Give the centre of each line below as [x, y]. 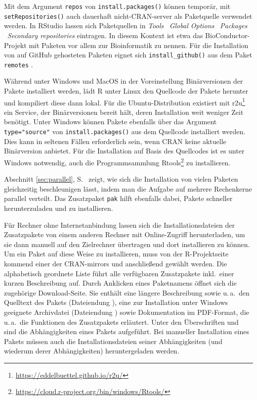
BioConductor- [228, 35]
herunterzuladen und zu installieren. [59, 208]
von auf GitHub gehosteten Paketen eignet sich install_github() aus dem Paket [128, 55]
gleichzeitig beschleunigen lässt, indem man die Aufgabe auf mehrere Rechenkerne [128, 188]
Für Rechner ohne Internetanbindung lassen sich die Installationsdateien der [119, 225]
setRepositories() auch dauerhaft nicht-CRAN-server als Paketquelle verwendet [128, 16]
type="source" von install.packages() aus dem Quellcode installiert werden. [125, 131]
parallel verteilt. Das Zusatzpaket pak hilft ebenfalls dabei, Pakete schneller [118, 198]
